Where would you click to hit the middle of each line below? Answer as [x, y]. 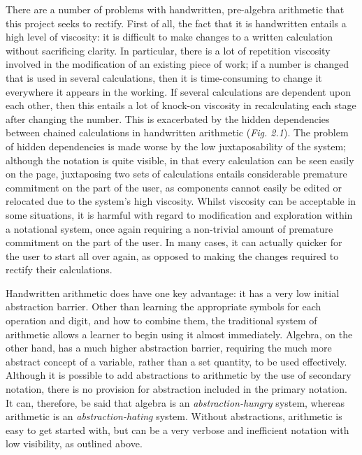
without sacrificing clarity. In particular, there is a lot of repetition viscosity [168, 50]
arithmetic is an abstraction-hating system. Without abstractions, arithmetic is [174, 416]
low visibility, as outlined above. [74, 443]
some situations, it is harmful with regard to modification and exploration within [179, 214]
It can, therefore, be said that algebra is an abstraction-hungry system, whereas [175, 402]
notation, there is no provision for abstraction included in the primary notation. [176, 389]
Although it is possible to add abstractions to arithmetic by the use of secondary [179, 375]
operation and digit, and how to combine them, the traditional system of [161, 320]
